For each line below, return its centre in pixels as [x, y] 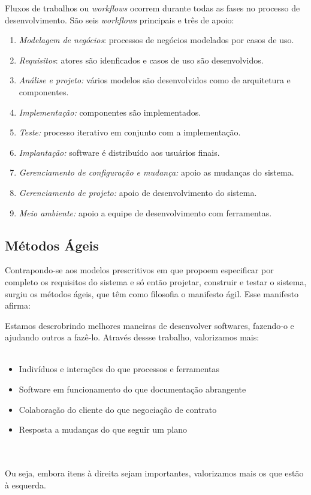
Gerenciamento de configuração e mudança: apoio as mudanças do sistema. [156, 172]
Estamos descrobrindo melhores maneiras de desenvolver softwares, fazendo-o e [150, 325]
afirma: [18, 305]
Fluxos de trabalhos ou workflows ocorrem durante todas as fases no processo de [153, 8]
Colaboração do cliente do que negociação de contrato [118, 409]
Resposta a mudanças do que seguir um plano [103, 429]
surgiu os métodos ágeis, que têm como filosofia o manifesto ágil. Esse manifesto [152, 293]
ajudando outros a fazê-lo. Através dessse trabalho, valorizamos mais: [132, 337]
